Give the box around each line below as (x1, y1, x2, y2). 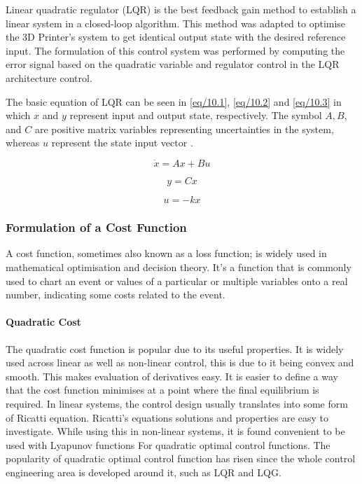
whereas (6, 135, 40, 150)
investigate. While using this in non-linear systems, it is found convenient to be (6, 424, 345, 438)
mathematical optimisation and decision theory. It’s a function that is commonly (6, 259, 351, 274)
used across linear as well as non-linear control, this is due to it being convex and (6, 355, 354, 370)
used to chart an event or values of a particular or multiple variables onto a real (6, 273, 348, 288)
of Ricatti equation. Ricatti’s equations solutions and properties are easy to (6, 410, 329, 424)
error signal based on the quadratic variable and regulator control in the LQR (6, 57, 340, 71)
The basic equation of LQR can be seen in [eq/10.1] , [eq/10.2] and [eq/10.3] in (6, 94, 342, 109)
